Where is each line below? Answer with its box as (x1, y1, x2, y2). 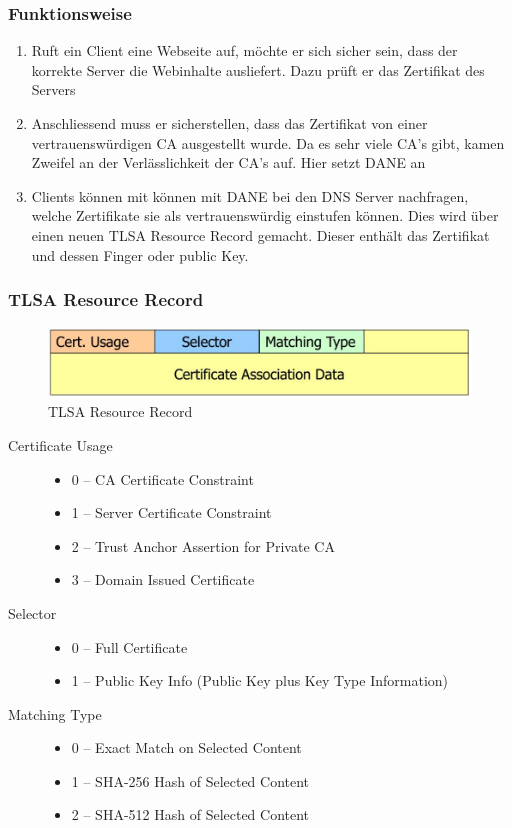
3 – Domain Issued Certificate (71, 569, 255, 590)
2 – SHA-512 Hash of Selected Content (71, 804, 310, 825)
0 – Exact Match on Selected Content (71, 737, 302, 758)
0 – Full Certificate (71, 636, 188, 657)
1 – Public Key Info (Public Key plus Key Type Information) (71, 670, 449, 691)
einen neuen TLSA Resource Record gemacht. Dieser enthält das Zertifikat (31, 224, 490, 245)
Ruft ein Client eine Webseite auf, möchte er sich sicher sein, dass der (31, 40, 458, 61)
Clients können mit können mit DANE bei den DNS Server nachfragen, (31, 185, 469, 206)
